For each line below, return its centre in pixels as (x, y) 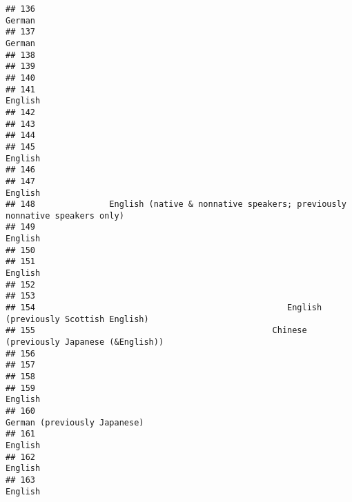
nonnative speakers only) (65, 215)
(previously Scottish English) (77, 319)
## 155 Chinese (156, 331)
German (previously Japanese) (75, 422)
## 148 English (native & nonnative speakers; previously (176, 204)
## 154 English (164, 308)
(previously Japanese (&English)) (85, 342)
